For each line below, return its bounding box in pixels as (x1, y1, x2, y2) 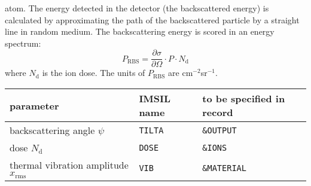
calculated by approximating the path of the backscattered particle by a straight (5, 13, 300, 26)
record (202, 105, 233, 120)
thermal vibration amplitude (10, 158, 129, 172)
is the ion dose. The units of (42, 66, 145, 79)
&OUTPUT (202, 125, 237, 135)
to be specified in (202, 92, 285, 106)
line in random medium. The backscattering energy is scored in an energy (5, 25, 275, 38)
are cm (168, 66, 193, 79)
